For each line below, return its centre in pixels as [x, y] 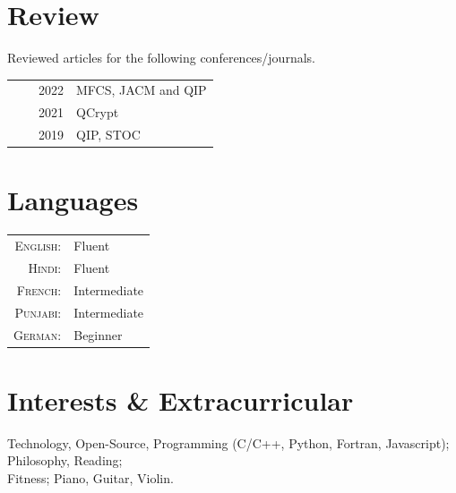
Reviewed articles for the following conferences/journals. [161, 58]
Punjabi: [38, 312]
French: [39, 289]
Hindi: [45, 267]
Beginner [98, 334]
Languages [73, 200]
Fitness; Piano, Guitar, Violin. [90, 477]
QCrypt [98, 112]
